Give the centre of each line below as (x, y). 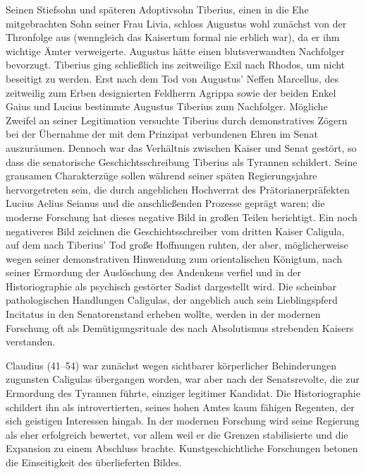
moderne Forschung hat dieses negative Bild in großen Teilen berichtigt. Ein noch (182, 217)
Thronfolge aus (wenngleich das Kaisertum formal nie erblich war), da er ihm (173, 37)
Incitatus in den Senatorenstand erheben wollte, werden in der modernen (163, 314)
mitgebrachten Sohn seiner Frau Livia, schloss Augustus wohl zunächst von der (176, 23)
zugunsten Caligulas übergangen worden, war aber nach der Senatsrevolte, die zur (183, 379)
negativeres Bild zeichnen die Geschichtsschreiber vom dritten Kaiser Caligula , (175, 231)
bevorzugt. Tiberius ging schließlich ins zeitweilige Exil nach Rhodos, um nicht (176, 65)
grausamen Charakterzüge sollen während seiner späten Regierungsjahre (161, 176)
